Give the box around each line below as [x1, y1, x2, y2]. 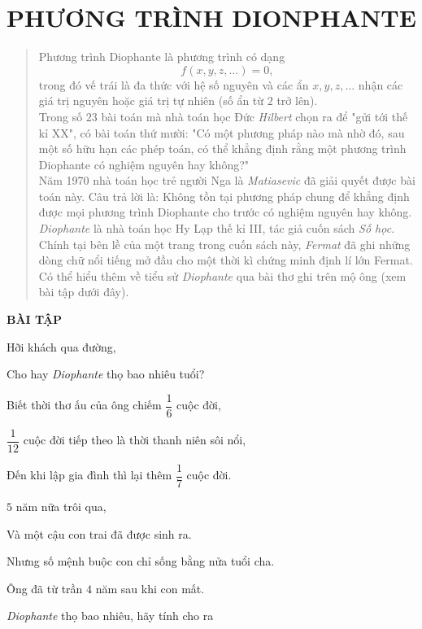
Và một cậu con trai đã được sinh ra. [7, 525, 192, 542]
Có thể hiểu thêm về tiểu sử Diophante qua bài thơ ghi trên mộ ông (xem [38, 267, 407, 284]
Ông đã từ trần [7, 579, 83, 596]
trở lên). [276, 92, 318, 109]
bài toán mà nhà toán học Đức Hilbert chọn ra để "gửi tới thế [101, 107, 408, 124]
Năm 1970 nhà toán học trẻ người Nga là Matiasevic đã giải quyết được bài [38, 172, 415, 189]
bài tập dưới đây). [38, 283, 129, 300]
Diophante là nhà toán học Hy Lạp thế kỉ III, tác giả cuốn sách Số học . [38, 220, 395, 237]
